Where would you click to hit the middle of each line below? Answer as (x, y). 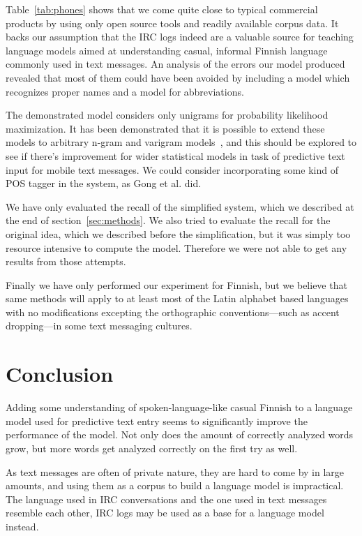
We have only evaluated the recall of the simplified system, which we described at (180, 206)
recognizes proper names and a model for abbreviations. (125, 91)
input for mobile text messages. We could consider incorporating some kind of (172, 169)
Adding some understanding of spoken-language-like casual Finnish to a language (179, 407)
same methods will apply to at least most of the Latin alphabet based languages (177, 298)
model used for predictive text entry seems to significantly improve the (157, 420)
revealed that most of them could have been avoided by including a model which (178, 77)
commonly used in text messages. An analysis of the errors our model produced (175, 64)
